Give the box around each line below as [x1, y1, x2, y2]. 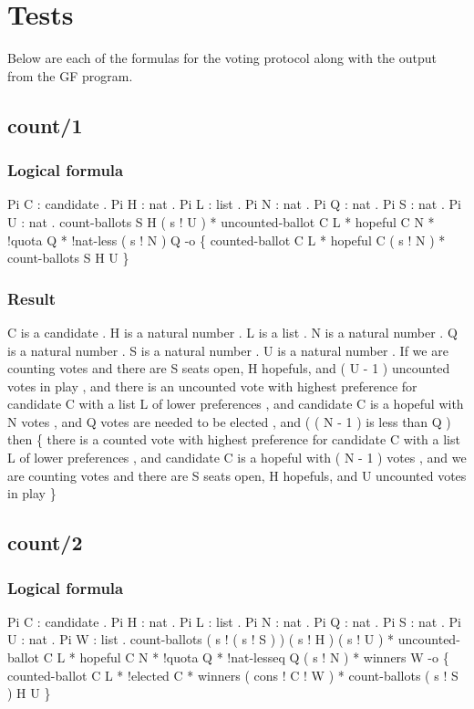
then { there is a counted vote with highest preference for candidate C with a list [7, 430, 460, 449]
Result [7, 287, 57, 309]
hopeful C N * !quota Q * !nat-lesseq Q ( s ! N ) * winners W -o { [79, 648, 449, 667]
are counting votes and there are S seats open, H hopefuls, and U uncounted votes [7, 465, 467, 485]
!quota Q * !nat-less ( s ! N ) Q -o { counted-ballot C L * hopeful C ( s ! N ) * [7, 230, 446, 249]
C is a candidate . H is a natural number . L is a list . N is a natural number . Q [7, 322, 458, 341]
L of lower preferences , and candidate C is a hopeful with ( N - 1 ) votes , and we [7, 448, 467, 467]
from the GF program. [7, 66, 133, 85]
